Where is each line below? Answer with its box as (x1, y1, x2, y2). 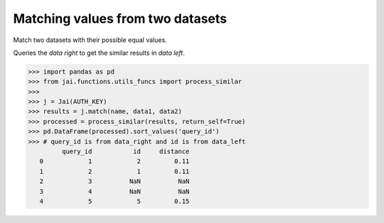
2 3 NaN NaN (39, 177, 190, 185)
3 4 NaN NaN (39, 187, 190, 195)
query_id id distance (61, 147, 190, 156)
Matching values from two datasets (13, 11, 228, 26)
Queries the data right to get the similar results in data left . (13, 48, 185, 57)
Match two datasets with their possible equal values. (13, 36, 167, 44)
